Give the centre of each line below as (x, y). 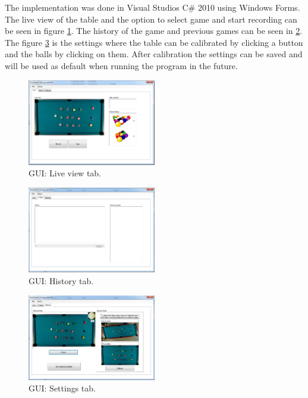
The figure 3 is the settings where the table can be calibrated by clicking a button (154, 42)
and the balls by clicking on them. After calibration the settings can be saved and (154, 54)
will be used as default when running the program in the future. (121, 65)
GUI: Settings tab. (62, 388)
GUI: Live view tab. (65, 173)
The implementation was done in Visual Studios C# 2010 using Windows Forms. (153, 7)
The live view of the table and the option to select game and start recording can (151, 19)
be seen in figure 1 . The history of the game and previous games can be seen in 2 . (154, 31)
